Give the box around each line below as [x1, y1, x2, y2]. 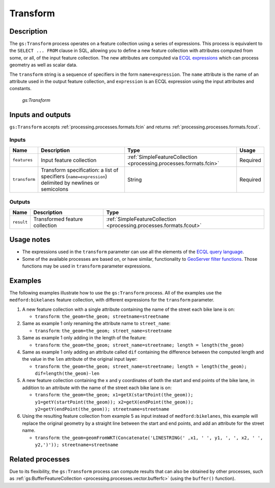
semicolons [41, 185, 69, 193]
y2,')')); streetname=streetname [35, 442, 119, 448]
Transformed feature [33, 215, 84, 223]
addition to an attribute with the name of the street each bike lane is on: [22, 385, 172, 391]
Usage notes [9, 235, 50, 244]
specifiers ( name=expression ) [41, 173, 107, 180]
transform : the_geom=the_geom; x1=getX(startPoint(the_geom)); [35, 392, 194, 398]
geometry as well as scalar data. [9, 62, 77, 68]
